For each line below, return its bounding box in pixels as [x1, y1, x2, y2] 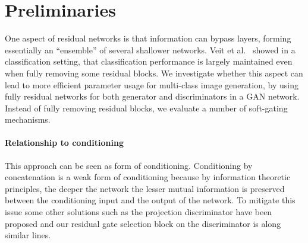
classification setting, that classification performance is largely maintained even [5, 55, 293, 68]
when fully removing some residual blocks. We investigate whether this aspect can [5, 66, 303, 79]
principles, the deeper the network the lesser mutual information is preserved [5, 182, 285, 194]
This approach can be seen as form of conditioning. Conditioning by [5, 159, 253, 171]
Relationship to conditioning [5, 136, 124, 149]
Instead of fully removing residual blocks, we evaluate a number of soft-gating [5, 101, 288, 114]
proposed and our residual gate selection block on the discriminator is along [5, 217, 281, 229]
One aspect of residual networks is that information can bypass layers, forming [5, 32, 291, 44]
